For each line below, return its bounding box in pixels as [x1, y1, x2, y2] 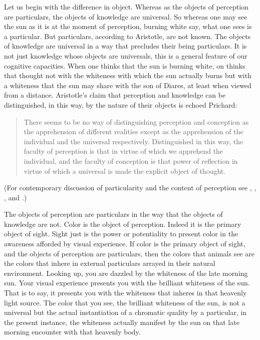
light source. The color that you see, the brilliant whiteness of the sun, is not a [4, 297, 245, 307]
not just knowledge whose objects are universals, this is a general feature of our [4, 50, 247, 61]
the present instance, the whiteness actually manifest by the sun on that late [4, 316, 239, 327]
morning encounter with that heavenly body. [4, 326, 141, 337]
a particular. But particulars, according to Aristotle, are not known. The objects [4, 31, 251, 41]
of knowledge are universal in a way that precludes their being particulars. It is [4, 41, 247, 51]
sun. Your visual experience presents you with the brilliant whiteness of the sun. [4, 277, 250, 288]
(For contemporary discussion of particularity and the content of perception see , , [4, 182, 256, 193]
